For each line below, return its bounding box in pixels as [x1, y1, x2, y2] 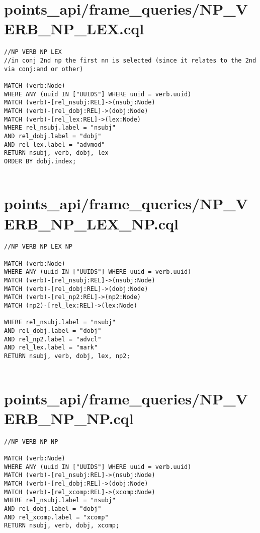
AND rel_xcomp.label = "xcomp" [4, 513, 109, 521]
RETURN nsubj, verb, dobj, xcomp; [4, 522, 120, 529]
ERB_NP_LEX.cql [4, 18, 144, 39]
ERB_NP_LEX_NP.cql [4, 213, 179, 233]
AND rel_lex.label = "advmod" [4, 141, 105, 148]
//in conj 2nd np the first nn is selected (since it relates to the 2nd [4, 56, 256, 64]
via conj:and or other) [4, 65, 83, 73]
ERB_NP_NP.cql [4, 407, 134, 428]
